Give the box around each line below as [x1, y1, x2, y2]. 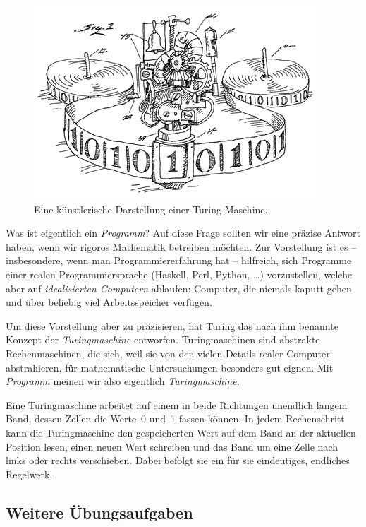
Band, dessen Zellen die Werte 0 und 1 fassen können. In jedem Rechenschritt [6, 411, 345, 426]
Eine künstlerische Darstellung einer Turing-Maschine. [34, 201, 268, 216]
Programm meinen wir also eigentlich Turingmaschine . [6, 374, 240, 389]
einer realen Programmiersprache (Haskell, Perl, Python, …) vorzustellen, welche [6, 266, 353, 281]
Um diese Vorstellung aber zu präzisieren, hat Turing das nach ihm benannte [6, 318, 338, 333]
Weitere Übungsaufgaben [6, 501, 193, 523]
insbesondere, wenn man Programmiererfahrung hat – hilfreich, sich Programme [6, 253, 352, 268]
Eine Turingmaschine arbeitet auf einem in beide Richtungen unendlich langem [6, 397, 348, 412]
